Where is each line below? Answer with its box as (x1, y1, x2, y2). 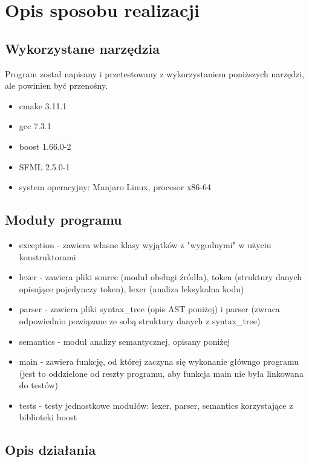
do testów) (19, 379, 59, 391)
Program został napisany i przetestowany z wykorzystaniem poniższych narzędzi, (5, 67, 305, 80)
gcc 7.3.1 (19, 120, 51, 132)
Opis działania (5, 440, 96, 459)
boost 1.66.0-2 (19, 140, 71, 152)
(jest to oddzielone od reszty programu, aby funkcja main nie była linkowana (19, 367, 304, 379)
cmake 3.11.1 (19, 99, 67, 112)
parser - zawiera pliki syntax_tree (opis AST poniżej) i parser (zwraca (19, 303, 280, 315)
